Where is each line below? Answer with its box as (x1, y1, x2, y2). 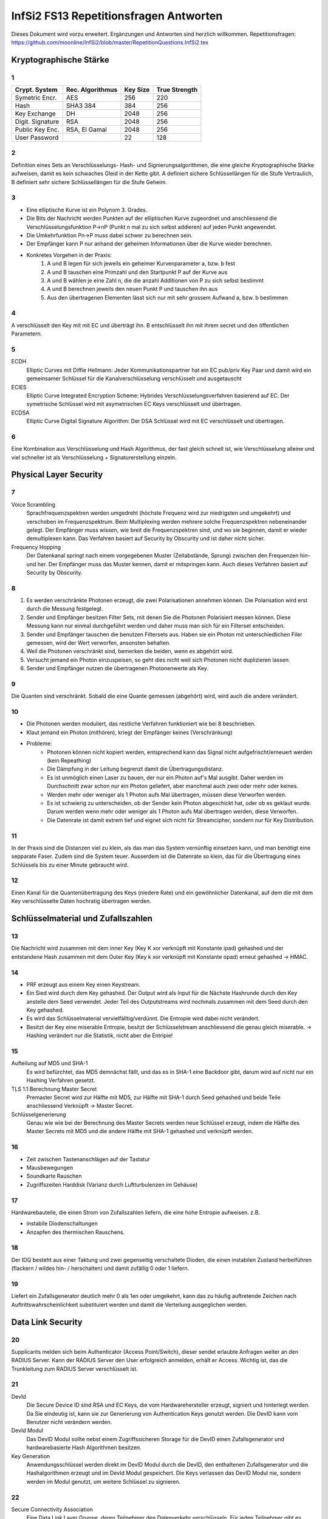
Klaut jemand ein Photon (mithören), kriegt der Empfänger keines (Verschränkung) (26, 729, 233, 736)
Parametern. (11, 330, 43, 337)
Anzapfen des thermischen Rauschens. (26, 1228, 125, 1236)
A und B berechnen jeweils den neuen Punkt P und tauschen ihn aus (47, 286, 218, 293)
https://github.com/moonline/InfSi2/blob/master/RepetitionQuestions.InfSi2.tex (11, 38, 209, 46)
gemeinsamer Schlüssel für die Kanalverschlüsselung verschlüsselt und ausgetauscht (26, 375, 242, 382)
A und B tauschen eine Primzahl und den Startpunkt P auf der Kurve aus (47, 268, 228, 276)
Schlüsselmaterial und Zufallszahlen (11, 913, 153, 924)
